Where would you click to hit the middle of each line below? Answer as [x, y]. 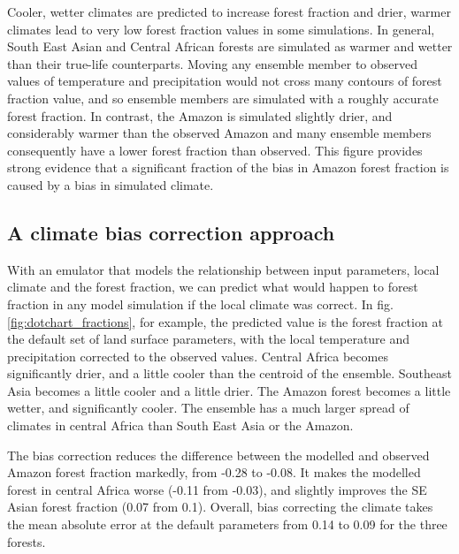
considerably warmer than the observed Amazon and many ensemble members [219, 133]
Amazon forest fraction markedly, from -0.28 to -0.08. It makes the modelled [214, 472]
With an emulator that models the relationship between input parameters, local [223, 269]
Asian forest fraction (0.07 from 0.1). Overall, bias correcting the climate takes [220, 507]
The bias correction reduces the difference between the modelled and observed [218, 455]
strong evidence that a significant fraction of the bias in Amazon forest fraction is [228, 167]
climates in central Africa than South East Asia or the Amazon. [180, 425]
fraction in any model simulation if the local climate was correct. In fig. [200, 304]
